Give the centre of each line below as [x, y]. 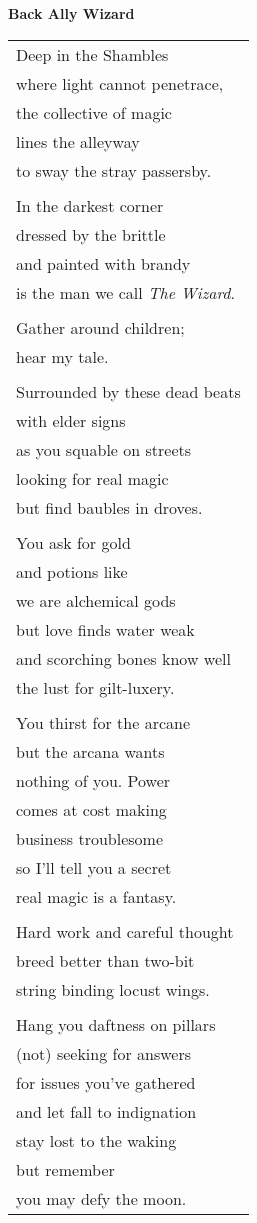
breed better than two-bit [105, 960]
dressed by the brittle [91, 234]
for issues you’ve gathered [106, 1082]
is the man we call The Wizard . [125, 292]
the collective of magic [94, 112]
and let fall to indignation [106, 1111]
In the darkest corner [90, 205]
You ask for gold [73, 542]
